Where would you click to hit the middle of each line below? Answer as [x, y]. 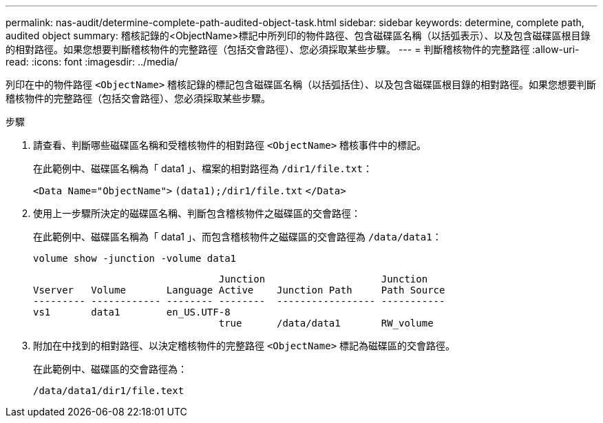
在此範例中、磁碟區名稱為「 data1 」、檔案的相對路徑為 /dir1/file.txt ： [203, 168]
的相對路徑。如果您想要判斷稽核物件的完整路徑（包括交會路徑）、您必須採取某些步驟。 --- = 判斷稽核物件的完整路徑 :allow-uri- [293, 49]
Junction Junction [323, 279]
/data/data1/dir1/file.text [109, 391]
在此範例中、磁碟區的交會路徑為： [110, 369]
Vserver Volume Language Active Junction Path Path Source [239, 290]
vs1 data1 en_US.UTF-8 [132, 312]
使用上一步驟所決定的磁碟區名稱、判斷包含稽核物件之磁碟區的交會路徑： [197, 213]
